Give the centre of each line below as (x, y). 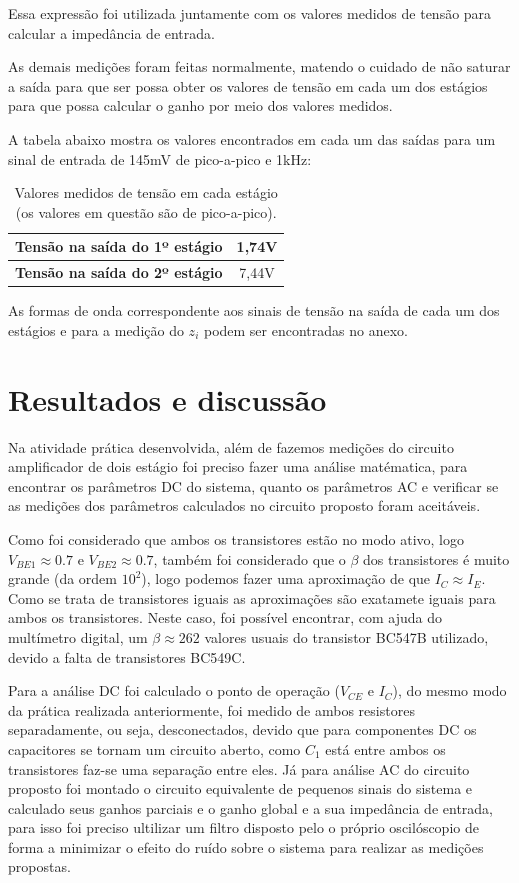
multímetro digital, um (78, 636)
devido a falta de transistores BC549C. (127, 656)
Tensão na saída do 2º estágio (119, 272)
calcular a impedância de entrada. (111, 32)
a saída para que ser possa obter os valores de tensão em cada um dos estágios (248, 85)
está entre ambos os (385, 748)
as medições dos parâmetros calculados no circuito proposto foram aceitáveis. (244, 505)
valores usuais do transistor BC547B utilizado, (346, 636)
